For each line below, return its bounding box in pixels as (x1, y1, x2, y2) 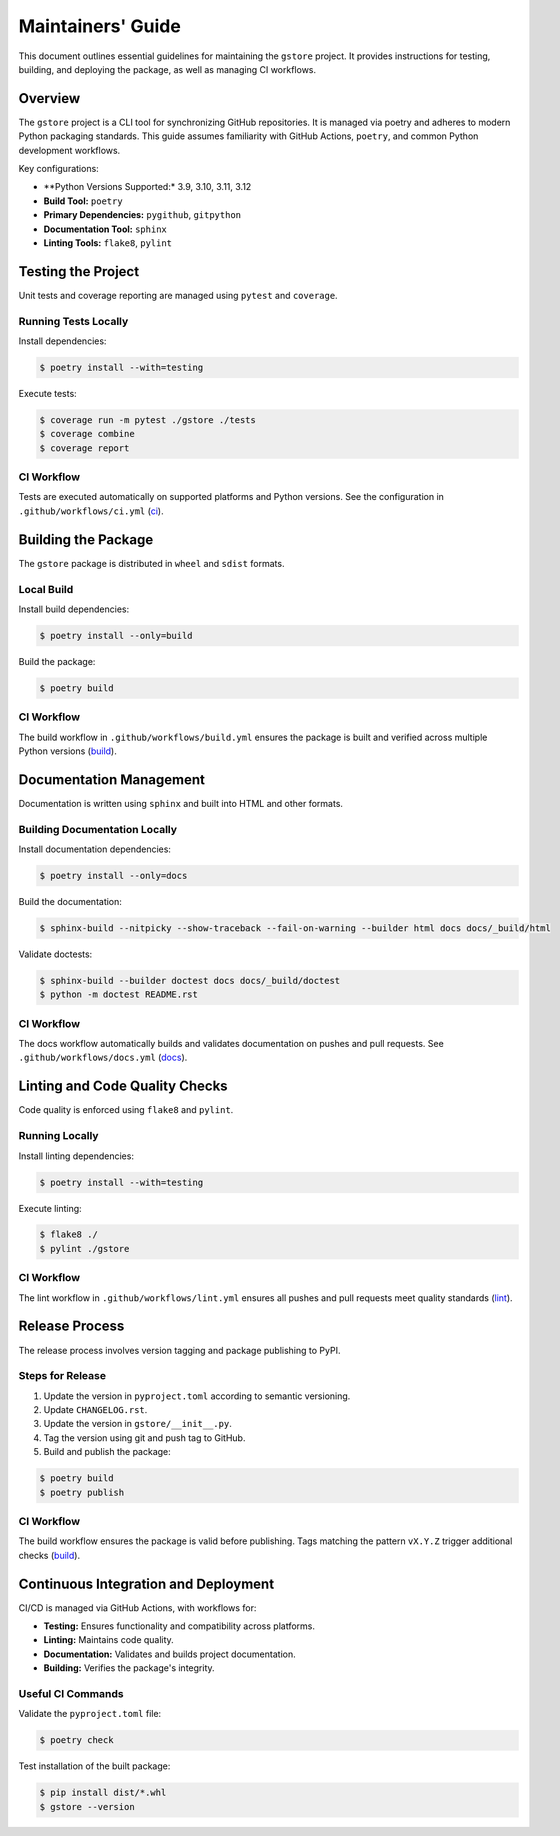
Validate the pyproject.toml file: (18, 1708, 162, 1720)
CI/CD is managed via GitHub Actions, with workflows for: (18, 1601, 257, 1614)
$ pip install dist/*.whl (39, 1787, 167, 1799)
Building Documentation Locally (18, 822, 178, 836)
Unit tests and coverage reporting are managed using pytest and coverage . (18, 289, 339, 301)
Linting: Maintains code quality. (43, 1634, 174, 1646)
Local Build (18, 582, 74, 596)
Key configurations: (18, 163, 99, 175)
